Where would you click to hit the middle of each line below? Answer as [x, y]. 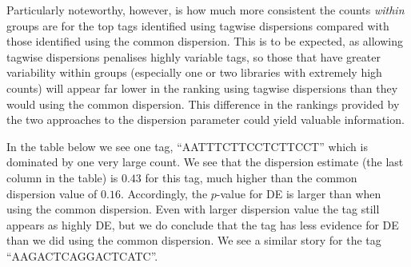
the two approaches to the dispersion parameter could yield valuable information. [205, 120]
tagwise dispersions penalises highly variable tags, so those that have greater [194, 56]
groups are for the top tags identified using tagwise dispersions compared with [198, 25]
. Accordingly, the [164, 193]
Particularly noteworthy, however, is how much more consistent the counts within [205, 10]
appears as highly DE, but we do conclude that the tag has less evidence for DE [203, 224]
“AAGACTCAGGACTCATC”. [82, 255]
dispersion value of [52, 193]
